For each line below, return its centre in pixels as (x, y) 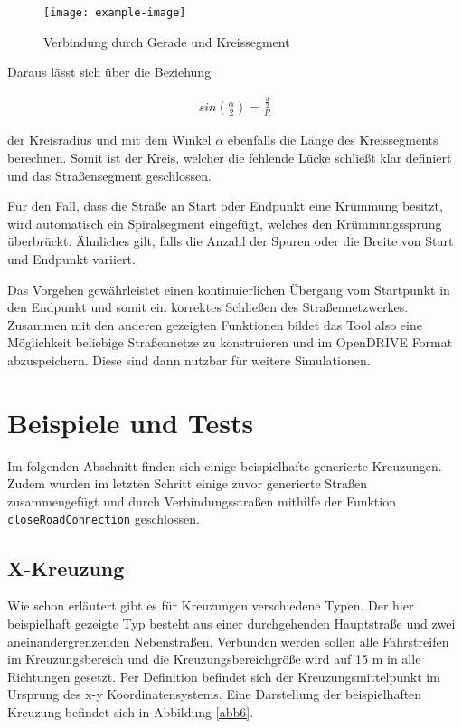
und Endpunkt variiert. (71, 258)
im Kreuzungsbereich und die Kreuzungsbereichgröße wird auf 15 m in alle (214, 659)
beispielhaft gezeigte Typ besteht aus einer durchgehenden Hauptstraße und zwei (231, 623)
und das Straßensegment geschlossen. (109, 175)
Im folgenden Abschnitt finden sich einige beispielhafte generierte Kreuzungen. (225, 465)
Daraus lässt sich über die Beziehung (109, 72)
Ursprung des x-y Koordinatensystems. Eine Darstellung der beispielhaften (215, 694)
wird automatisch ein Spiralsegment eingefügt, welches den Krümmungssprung (225, 223)
